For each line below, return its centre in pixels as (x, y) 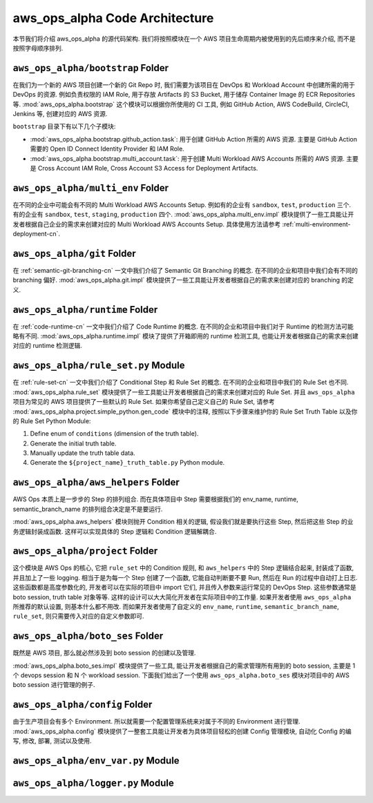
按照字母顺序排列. (38, 48)
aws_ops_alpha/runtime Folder (85, 310)
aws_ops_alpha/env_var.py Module (96, 761)
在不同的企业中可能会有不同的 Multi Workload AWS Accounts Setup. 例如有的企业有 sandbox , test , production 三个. (182, 204)
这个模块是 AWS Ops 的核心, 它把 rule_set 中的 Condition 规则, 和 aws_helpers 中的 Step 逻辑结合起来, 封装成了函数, (183, 568)
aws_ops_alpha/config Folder (83, 705)
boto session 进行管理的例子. (54, 685)
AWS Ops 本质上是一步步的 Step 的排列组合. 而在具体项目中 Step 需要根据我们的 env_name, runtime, (155, 499)
